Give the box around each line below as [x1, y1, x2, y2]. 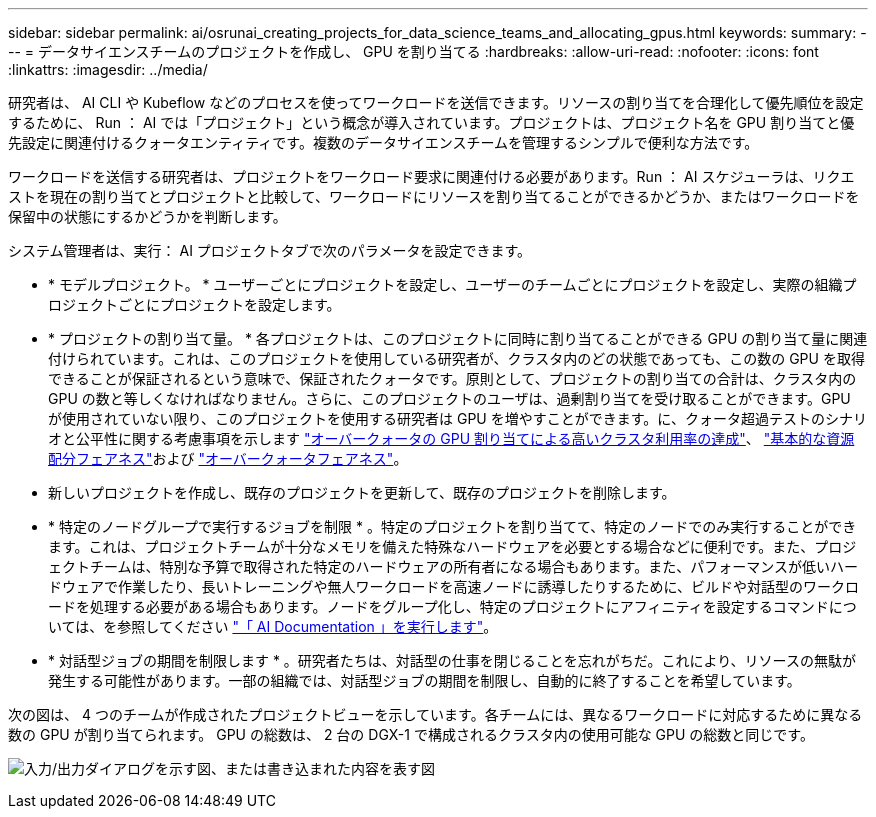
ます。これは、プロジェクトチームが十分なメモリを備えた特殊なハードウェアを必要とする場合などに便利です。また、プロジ [48, 538, 857, 555]
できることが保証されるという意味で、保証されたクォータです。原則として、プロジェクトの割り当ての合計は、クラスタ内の [48, 370, 857, 387]
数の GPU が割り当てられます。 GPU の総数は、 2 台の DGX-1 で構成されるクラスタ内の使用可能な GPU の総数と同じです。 [8, 726, 814, 743]
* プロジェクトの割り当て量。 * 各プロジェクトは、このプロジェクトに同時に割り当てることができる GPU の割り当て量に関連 [48, 330, 868, 347]
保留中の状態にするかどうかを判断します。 [8, 208, 287, 225]
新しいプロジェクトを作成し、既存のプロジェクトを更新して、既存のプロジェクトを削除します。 [48, 484, 676, 501]
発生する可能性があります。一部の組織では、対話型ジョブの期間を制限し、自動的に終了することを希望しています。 [48, 672, 801, 689]
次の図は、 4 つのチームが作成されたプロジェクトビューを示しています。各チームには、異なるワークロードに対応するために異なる [8, 706, 863, 723]
